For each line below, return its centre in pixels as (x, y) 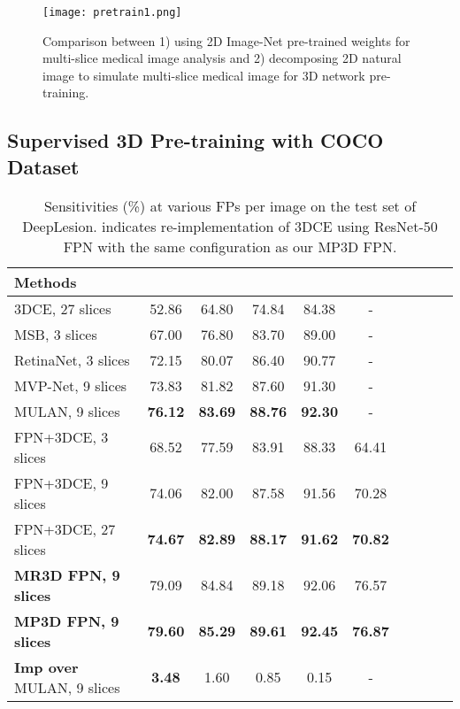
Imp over (46, 667)
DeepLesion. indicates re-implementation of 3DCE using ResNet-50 (230, 226)
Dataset (43, 166)
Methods (46, 281)
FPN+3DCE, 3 (61, 436)
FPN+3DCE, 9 (61, 482)
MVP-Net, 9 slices (71, 385)
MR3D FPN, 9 (67, 574)
